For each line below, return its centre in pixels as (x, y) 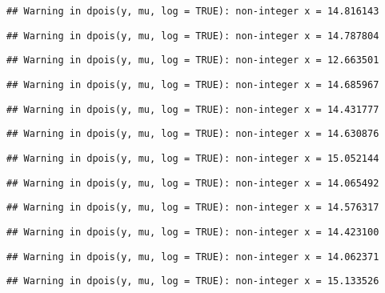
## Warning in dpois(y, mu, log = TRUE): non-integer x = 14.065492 (193, 183)
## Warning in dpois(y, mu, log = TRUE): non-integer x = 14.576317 (193, 208)
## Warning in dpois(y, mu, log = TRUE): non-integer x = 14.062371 (193, 257)
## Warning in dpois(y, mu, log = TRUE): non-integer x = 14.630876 (193, 134)
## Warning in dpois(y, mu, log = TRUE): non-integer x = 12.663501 (193, 60)
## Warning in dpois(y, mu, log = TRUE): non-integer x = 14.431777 (193, 109)
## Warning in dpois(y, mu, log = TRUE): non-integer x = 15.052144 (193, 158)
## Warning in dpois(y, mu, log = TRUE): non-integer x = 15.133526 (193, 281)
